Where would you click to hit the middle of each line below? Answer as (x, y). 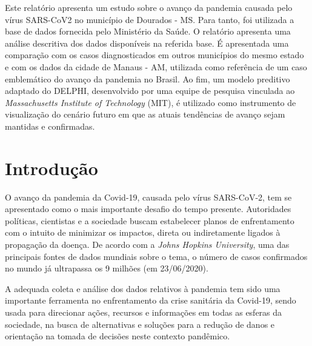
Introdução (51, 168)
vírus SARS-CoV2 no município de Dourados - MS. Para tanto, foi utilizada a (150, 19)
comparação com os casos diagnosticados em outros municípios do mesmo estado (154, 55)
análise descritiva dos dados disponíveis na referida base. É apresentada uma (147, 43)
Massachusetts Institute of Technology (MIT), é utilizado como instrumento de (151, 102)
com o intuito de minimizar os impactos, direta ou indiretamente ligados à (143, 232)
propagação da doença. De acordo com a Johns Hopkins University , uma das (147, 245)
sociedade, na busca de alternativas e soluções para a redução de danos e (140, 324)
